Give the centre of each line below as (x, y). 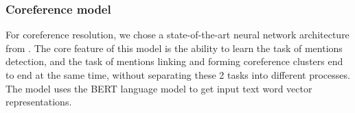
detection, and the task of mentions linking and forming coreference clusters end (174, 61)
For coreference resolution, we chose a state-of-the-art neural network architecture (177, 35)
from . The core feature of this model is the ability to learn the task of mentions (174, 48)
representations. (39, 102)
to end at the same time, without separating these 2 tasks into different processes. (178, 75)
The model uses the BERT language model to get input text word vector (159, 88)
